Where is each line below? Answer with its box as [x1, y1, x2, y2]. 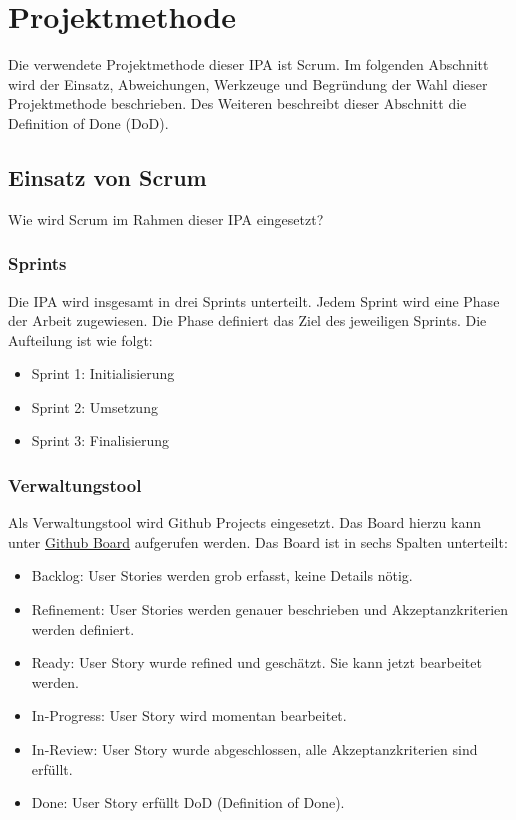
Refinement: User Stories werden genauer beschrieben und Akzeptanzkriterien [31, 599, 509, 620]
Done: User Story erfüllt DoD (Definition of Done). [31, 792, 345, 813]
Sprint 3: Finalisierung [31, 430, 170, 451]
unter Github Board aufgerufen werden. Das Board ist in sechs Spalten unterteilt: [8, 531, 508, 552]
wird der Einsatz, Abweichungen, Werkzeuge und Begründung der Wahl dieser [8, 73, 488, 94]
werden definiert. [31, 618, 135, 639]
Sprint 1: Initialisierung [31, 363, 175, 384]
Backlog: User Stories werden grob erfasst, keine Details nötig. [31, 565, 413, 586]
